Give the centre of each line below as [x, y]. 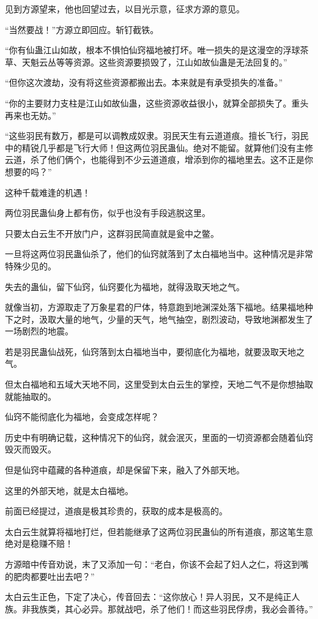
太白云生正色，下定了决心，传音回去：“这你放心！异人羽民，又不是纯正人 [153, 597]
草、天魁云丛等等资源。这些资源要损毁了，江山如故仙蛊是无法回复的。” [146, 62]
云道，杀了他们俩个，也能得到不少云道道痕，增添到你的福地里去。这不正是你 [159, 159]
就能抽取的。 [31, 396]
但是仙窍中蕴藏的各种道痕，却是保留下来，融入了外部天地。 [125, 470]
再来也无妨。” [31, 115]
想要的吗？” [28, 171]
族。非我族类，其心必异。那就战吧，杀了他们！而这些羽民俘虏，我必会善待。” [159, 608]
